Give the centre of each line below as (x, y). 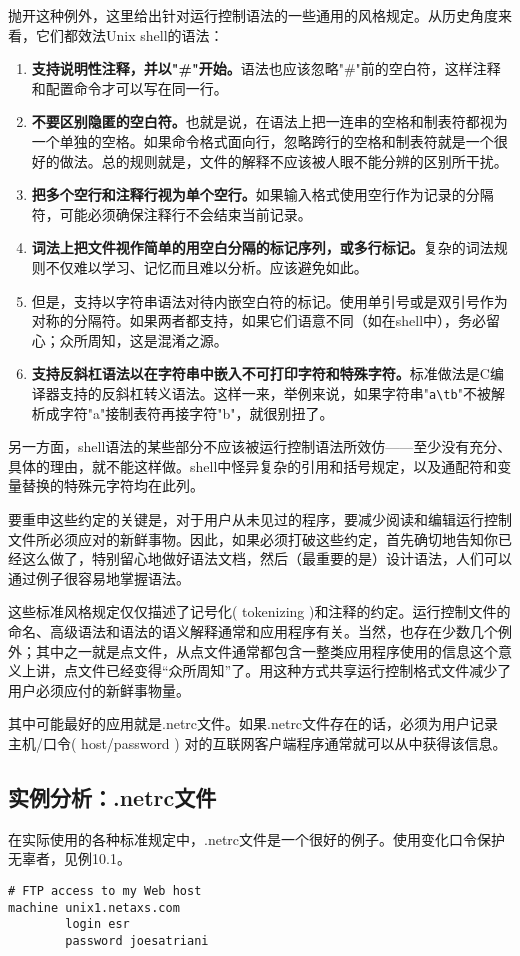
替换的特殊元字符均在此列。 (112, 485)
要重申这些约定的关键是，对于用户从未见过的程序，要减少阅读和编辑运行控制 (260, 518)
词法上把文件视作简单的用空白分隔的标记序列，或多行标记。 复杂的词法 (262, 247)
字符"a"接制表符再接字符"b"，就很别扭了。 (196, 412)
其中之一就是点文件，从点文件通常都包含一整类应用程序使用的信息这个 (266, 650)
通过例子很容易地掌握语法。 (99, 577)
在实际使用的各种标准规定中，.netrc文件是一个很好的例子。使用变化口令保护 (257, 838)
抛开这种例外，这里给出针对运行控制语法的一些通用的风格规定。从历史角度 (253, 15)
